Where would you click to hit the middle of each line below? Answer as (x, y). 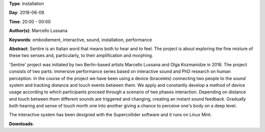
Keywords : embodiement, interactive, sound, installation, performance (80, 40)
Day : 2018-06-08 (27, 13)
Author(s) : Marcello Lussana (38, 31)
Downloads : (22, 124)
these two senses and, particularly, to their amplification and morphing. (81, 55)
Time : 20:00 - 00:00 (30, 22)
